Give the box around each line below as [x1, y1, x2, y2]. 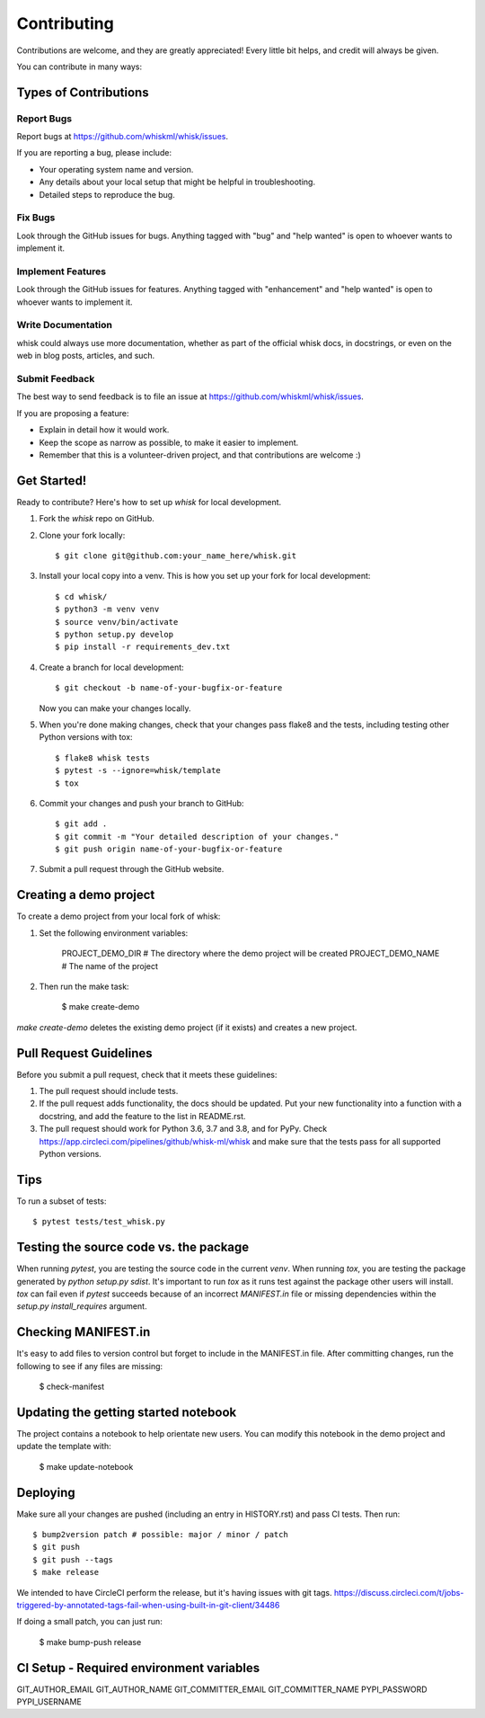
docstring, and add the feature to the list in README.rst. [39, 1110, 246, 1121]
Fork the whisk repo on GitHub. [39, 513, 154, 524]
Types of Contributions [16, 85, 149, 100]
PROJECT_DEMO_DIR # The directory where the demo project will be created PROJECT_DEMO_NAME [61, 948, 440, 959]
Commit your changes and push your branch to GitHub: [39, 797, 244, 808]
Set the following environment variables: [39, 927, 189, 939]
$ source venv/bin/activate [55, 617, 179, 627]
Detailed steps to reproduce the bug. [39, 189, 175, 200]
